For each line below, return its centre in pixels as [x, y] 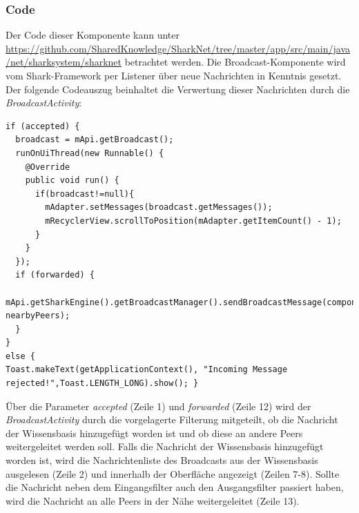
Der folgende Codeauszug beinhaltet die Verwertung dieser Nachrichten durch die [178, 89]
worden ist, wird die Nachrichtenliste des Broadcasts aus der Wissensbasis [162, 460]
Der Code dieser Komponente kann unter [93, 35]
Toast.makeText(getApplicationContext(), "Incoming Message [147, 370]
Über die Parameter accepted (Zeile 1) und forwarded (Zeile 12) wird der [158, 406]
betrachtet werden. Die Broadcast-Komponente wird [235, 62]
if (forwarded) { [55, 275]
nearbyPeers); [38, 316]
